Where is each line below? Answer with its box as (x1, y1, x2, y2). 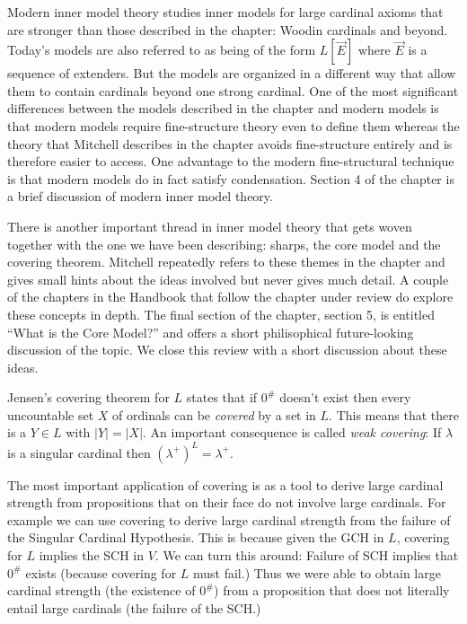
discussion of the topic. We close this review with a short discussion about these (7, 340, 447, 359)
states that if (186, 388, 258, 407)
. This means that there (329, 405, 459, 424)
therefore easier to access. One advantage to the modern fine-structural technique (7, 152, 454, 171)
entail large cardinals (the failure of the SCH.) (7, 598, 261, 617)
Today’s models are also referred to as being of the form (7, 40, 316, 59)
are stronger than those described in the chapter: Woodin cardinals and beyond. (7, 20, 448, 39)
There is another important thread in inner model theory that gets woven (7, 216, 412, 235)
